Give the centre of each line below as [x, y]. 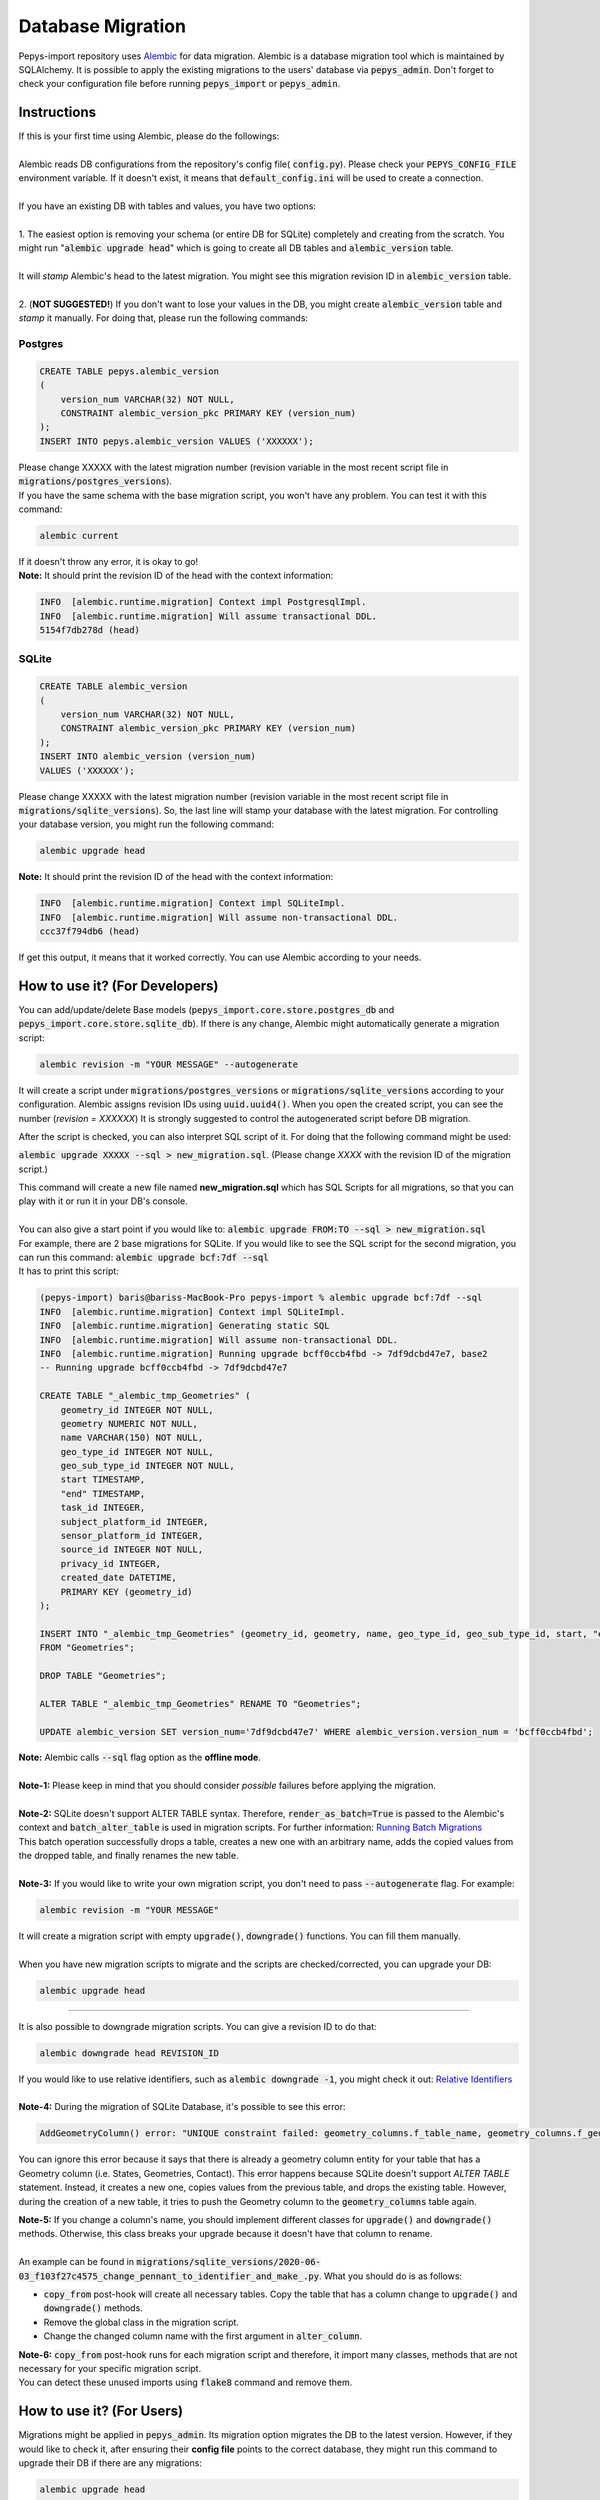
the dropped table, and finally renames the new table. [128, 1856]
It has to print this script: [68, 1271]
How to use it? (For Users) [101, 2411]
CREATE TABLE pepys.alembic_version [129, 371]
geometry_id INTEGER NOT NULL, [137, 1409]
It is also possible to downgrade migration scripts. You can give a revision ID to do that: [197, 2026]
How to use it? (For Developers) [118, 985]
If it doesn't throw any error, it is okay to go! [108, 561]
